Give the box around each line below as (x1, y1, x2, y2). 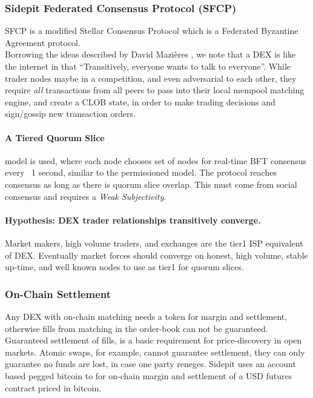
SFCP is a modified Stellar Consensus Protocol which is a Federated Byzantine (5, 24, 298, 37)
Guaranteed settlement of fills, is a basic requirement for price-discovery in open (5, 334, 302, 347)
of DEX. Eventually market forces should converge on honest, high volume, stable (5, 248, 308, 261)
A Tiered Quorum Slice (5, 131, 105, 144)
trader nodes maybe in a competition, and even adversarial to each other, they (5, 71, 297, 84)
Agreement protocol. (5, 36, 81, 48)
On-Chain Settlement (5, 286, 111, 301)
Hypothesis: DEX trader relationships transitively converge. (5, 213, 261, 226)
